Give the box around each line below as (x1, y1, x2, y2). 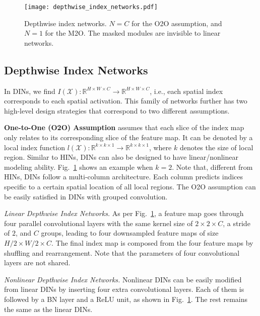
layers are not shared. (4, 257, 71, 268)
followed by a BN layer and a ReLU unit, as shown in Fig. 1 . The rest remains (4, 293, 248, 304)
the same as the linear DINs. (4, 303, 93, 314)
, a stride (223, 218, 250, 228)
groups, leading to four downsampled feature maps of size (41, 228, 219, 238)
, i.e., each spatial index (150, 85, 223, 96)
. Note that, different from (172, 161, 253, 172)
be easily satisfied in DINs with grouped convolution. (4, 191, 168, 201)
